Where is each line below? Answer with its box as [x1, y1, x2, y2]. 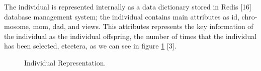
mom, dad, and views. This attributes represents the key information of [33, 21, 253, 31]
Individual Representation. [24, 57, 106, 67]
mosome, [4, 21, 31, 31]
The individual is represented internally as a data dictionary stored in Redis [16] [4, 1, 251, 11]
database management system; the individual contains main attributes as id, [4, 11, 239, 21]
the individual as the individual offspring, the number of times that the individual [4, 30, 257, 41]
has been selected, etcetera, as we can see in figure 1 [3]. [4, 40, 177, 51]
